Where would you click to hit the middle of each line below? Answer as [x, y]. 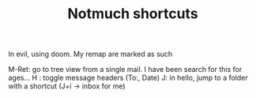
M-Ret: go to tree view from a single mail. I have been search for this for [125, 70]
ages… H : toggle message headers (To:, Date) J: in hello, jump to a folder [128, 78]
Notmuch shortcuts [133, 14]
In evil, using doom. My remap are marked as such [90, 54]
